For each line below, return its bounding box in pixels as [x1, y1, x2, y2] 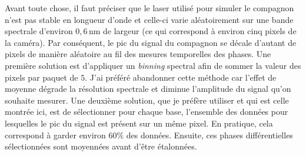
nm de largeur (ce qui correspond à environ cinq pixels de [88, 25, 297, 37]
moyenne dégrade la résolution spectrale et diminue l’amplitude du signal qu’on [5, 82, 291, 95]
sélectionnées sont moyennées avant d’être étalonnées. [5, 140, 197, 152]
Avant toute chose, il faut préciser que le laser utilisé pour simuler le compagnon [5, 2, 294, 14]
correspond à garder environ [5, 128, 106, 141]
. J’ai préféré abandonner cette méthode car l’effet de [85, 71, 277, 83]
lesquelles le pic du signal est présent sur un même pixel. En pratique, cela [5, 117, 273, 129]
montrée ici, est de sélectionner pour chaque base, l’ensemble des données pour [5, 105, 288, 118]
